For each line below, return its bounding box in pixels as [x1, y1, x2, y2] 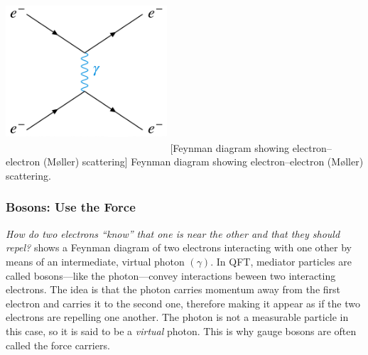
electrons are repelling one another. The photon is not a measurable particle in [6, 310, 349, 324]
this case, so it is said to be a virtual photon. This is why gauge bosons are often [6, 323, 357, 338]
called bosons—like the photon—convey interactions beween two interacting [6, 268, 336, 283]
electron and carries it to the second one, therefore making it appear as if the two [6, 295, 360, 310]
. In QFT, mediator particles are [210, 253, 352, 268]
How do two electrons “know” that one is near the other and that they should [6, 226, 340, 241]
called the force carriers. [6, 337, 110, 352]
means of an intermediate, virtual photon [6, 253, 185, 268]
